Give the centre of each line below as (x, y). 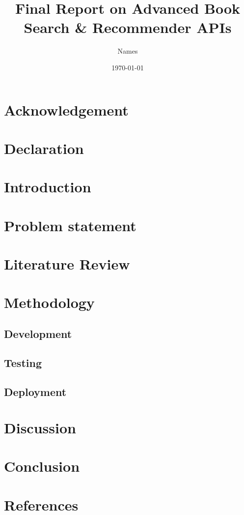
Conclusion (42, 466)
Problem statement (70, 225)
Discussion (40, 428)
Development (38, 333)
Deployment (35, 391)
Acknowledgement (66, 109)
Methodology (49, 302)
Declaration (44, 148)
